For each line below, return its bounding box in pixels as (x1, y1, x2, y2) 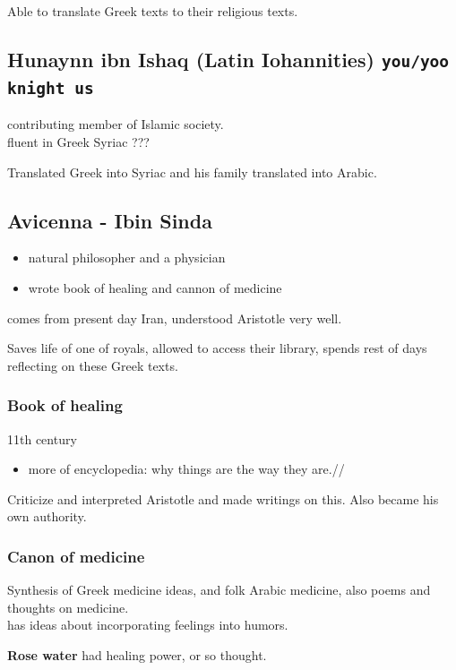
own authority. (7, 507, 87, 526)
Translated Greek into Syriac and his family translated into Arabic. (7, 162, 377, 181)
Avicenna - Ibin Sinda (7, 206, 212, 234)
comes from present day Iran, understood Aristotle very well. (7, 308, 342, 327)
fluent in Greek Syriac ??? (7, 132, 150, 150)
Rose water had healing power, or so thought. (7, 645, 267, 664)
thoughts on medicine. (7, 597, 129, 616)
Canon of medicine (7, 545, 145, 567)
